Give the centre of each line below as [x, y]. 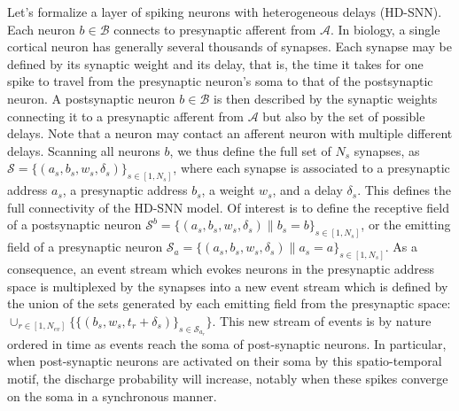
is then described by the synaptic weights [326, 98]
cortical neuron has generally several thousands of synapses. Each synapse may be [229, 47]
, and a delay [307, 190]
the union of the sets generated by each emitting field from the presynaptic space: [229, 303]
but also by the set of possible [344, 116]
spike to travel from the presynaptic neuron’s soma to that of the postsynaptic [220, 81]
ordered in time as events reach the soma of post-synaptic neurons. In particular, [227, 343]
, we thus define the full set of [250, 150]
